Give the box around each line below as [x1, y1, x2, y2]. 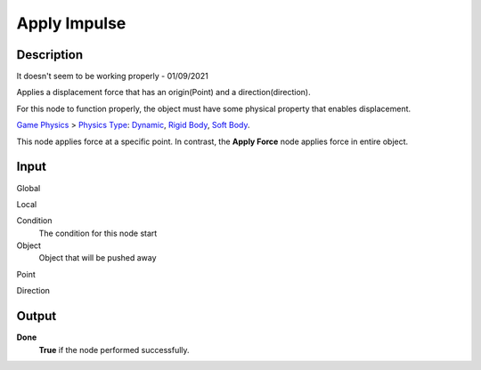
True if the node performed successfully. [38, 344, 191, 355]
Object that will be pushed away [38, 253, 157, 263]
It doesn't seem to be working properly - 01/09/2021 [16, 71, 208, 82]
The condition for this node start [38, 228, 158, 238]
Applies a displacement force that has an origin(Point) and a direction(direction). [16, 87, 311, 98]
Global [16, 182, 41, 193]
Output [16, 309, 57, 324]
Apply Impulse [16, 13, 126, 33]
